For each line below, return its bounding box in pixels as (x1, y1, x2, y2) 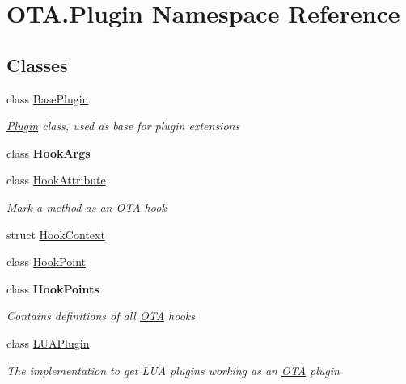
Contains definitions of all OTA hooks (6, 307, 195, 324)
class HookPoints (6, 280, 99, 297)
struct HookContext (6, 226, 105, 243)
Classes (6, 52, 68, 77)
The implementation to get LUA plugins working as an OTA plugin (6, 361, 340, 378)
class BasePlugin (6, 90, 89, 107)
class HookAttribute (6, 171, 106, 188)
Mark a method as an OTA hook (6, 198, 167, 215)
